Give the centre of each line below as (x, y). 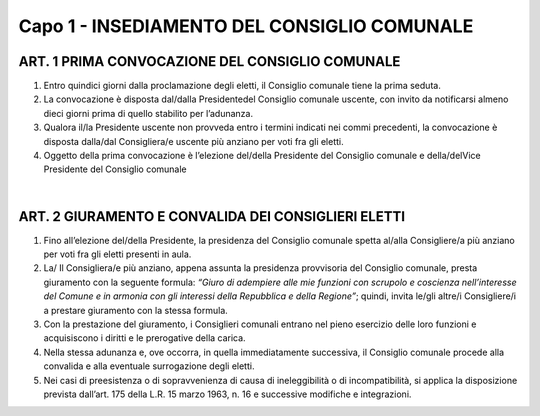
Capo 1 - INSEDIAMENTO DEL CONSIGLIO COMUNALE (246, 26)
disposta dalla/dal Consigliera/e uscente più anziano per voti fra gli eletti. (193, 141)
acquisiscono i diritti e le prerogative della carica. (144, 338)
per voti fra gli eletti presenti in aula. (117, 254)
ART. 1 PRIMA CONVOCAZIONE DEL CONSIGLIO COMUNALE (209, 61)
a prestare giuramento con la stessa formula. (136, 310)
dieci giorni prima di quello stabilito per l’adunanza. (148, 113)
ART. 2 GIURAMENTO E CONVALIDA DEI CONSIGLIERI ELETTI (211, 216)
